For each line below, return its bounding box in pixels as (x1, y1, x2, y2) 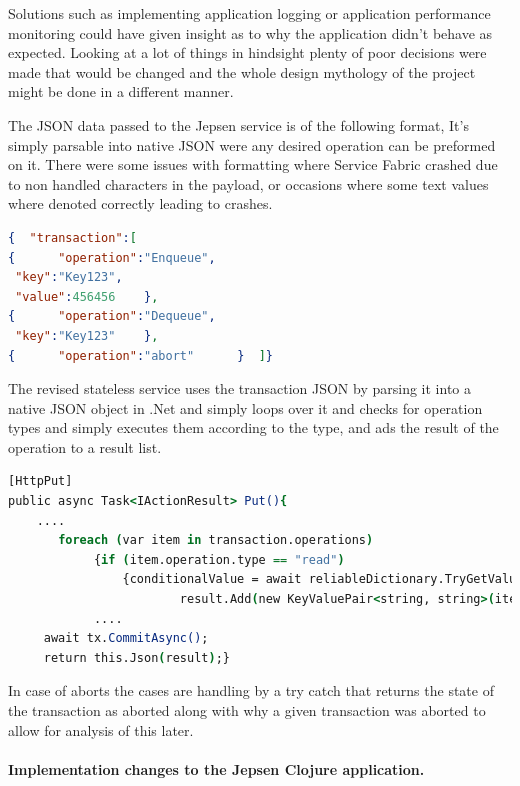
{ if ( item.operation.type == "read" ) (93, 552, 345, 567)
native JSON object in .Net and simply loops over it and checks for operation (8, 397, 483, 418)
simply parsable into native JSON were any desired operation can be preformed (8, 134, 496, 155)
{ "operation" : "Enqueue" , (8, 250, 216, 265)
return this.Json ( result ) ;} (43, 650, 230, 665)
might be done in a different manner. (8, 81, 234, 102)
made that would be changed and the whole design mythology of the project (8, 61, 476, 82)
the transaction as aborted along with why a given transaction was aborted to (8, 700, 486, 720)
